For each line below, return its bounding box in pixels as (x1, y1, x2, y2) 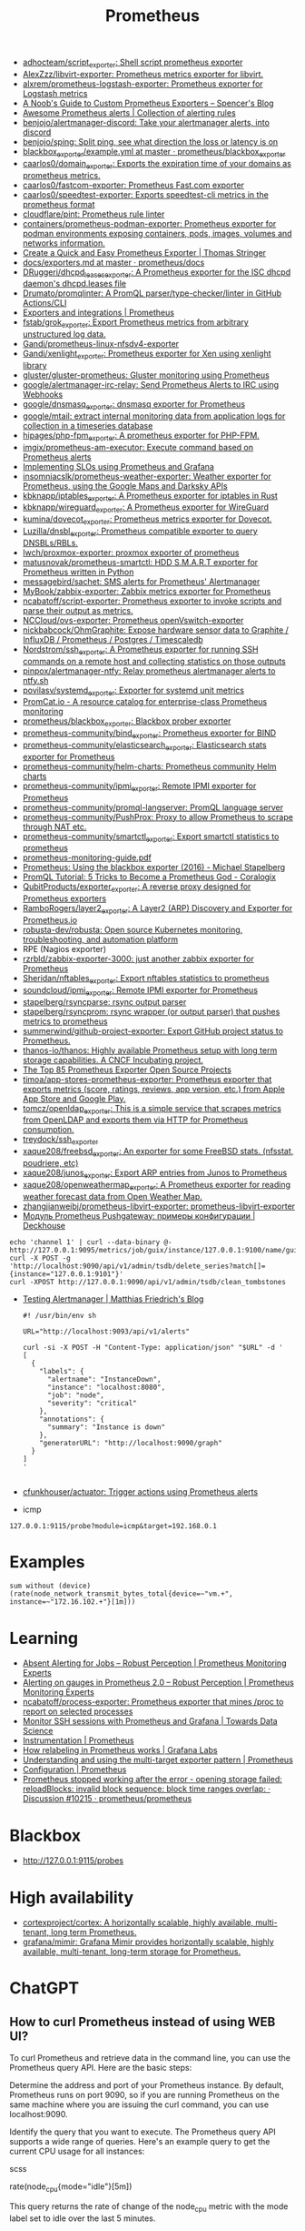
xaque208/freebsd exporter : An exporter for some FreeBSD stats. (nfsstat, (22, 1146, 294, 1159)
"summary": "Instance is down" (46, 1422, 166, 1432)
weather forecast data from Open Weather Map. (22, 1191, 202, 1202)
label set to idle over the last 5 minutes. (9, 2213, 156, 2224)
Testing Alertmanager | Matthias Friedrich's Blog (22, 1293, 204, 1304)
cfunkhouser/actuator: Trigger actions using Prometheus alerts (22, 1486, 259, 1497)
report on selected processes (22, 1706, 133, 1717)
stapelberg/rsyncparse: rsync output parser (22, 996, 187, 1007)
